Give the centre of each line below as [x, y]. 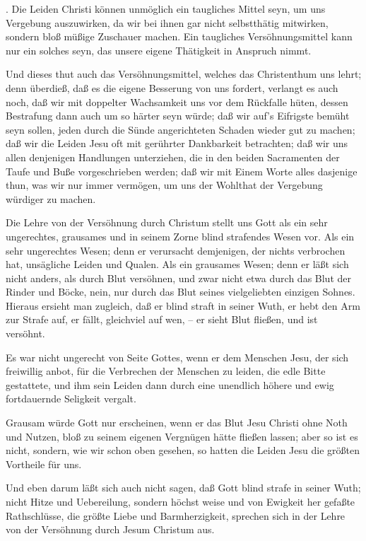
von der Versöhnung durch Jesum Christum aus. [110, 529]
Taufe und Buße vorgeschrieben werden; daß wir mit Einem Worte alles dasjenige [182, 171]
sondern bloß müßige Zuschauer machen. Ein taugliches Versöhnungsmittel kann [179, 36]
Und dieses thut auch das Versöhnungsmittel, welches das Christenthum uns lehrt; [184, 74]
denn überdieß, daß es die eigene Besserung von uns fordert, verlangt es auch [172, 87]
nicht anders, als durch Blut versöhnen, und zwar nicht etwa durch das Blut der [178, 278]
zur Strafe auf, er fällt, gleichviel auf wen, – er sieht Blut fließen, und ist [162, 319]
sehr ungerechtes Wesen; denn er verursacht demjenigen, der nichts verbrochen [176, 250]
